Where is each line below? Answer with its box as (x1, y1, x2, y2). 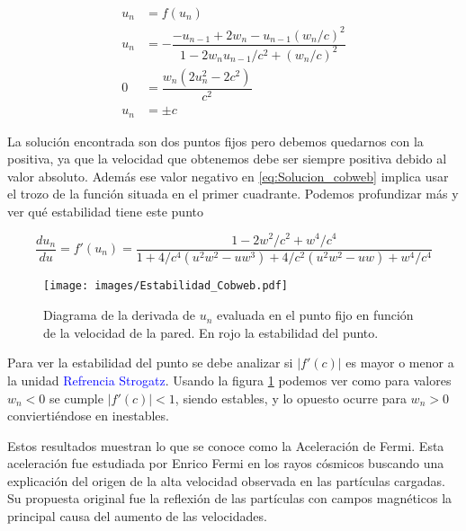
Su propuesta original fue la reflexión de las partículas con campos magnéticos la (7, 489, 453, 508)
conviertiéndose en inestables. (7, 406, 169, 425)
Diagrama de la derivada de (43, 305, 196, 324)
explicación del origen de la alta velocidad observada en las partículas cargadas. (7, 471, 445, 490)
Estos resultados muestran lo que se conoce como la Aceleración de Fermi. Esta (7, 436, 444, 455)
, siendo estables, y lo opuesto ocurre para (175, 388, 407, 407)
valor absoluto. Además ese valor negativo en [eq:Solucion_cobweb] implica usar (7, 166, 449, 185)
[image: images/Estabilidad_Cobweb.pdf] (43, 279, 289, 293)
